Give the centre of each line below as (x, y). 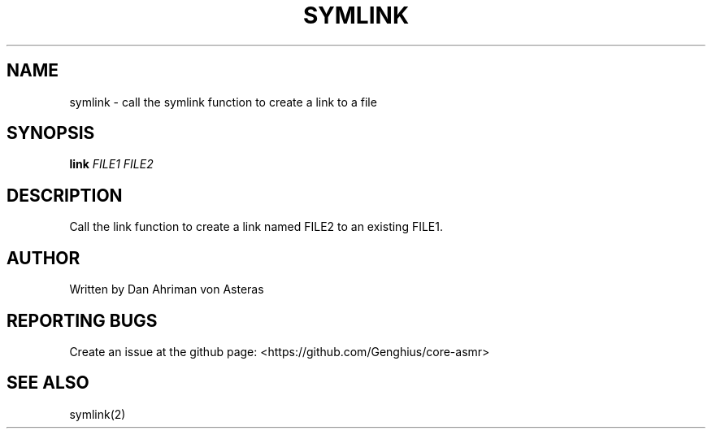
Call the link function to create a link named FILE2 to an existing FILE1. (256, 227)
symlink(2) (98, 414)
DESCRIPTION (65, 195)
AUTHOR (43, 258)
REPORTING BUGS (82, 320)
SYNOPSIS (51, 133)
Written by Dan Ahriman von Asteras (167, 289)
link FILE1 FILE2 (111, 164)
